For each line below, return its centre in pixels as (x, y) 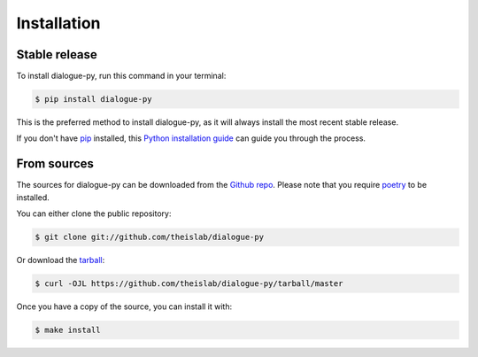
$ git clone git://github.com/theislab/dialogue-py (150, 237)
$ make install (68, 330)
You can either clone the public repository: (94, 213)
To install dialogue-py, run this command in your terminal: (121, 76)
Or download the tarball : (61, 260)
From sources (55, 164)
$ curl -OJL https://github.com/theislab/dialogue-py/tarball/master (189, 284)
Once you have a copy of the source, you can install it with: (124, 307)
